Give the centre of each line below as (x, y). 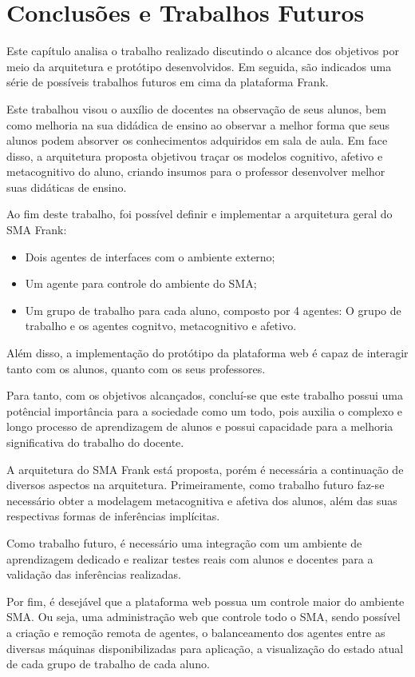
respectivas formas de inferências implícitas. (113, 516)
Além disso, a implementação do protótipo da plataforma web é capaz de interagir (207, 353)
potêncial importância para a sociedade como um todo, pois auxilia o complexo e (205, 410)
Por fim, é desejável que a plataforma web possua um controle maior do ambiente (206, 601)
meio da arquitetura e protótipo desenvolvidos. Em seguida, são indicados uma (199, 66)
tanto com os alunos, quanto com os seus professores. (136, 368)
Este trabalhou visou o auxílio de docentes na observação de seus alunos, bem (197, 108)
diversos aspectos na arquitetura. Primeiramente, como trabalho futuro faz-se (196, 485)
